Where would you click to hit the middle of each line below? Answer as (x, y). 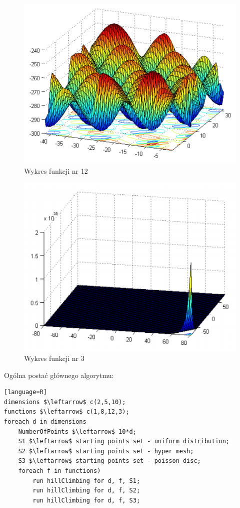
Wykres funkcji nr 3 (54, 358)
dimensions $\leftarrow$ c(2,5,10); (65, 402)
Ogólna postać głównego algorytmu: (59, 375)
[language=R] (25, 392)
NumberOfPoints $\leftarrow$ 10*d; (77, 431)
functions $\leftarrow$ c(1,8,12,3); (67, 412)
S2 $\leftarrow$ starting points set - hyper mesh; (106, 451)
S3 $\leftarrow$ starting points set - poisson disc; (109, 461)
